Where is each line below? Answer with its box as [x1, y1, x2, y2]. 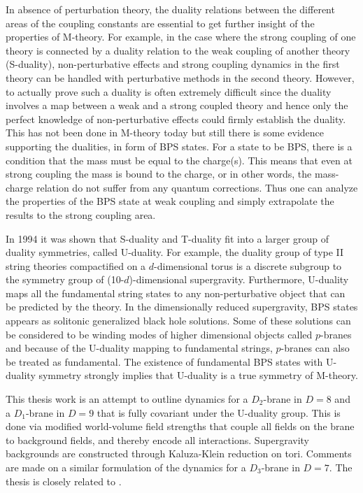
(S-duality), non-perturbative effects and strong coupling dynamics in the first [6, 57, 340, 71]
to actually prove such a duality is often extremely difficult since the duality [6, 84, 332, 99]
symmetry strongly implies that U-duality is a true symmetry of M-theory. [38, 368, 358, 383]
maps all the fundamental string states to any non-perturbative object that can [6, 285, 346, 300]
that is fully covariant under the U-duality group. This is [97, 405, 341, 420]
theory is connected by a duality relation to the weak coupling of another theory [6, 43, 350, 57]
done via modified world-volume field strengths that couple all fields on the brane [6, 419, 355, 434]
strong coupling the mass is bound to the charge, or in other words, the [6, 166, 312, 181]
